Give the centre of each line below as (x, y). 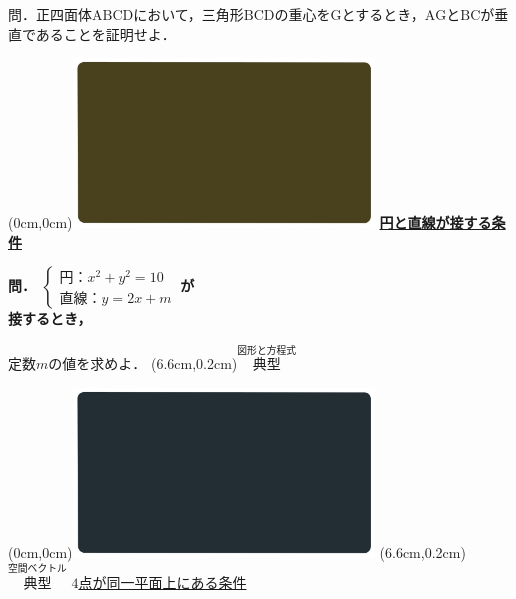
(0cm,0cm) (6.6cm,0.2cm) (237, 551)
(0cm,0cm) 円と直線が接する (250, 222)
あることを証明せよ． (105, 33)
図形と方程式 (267, 350)
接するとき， (50, 318)
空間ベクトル (37, 569)
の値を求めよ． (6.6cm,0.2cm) (143, 363)
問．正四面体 (50, 14)
